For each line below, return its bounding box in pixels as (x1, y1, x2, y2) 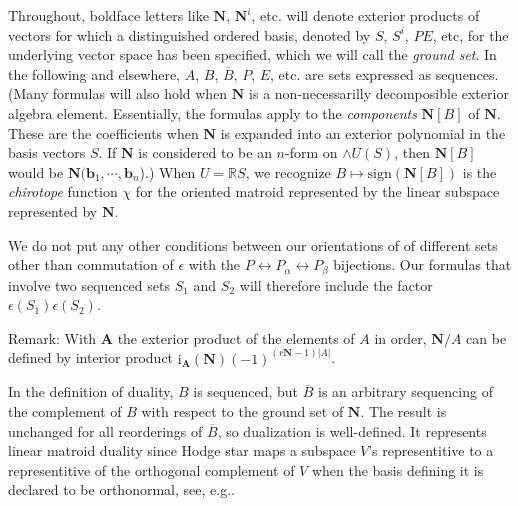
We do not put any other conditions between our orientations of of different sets (8, 234, 498, 255)
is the (462, 161, 497, 182)
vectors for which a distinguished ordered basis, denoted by (8, 24, 371, 45)
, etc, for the (432, 24, 509, 45)
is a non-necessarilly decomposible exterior (249, 83, 509, 104)
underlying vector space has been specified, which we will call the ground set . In (8, 44, 497, 65)
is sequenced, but (193, 381, 299, 402)
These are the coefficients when (8, 122, 199, 143)
